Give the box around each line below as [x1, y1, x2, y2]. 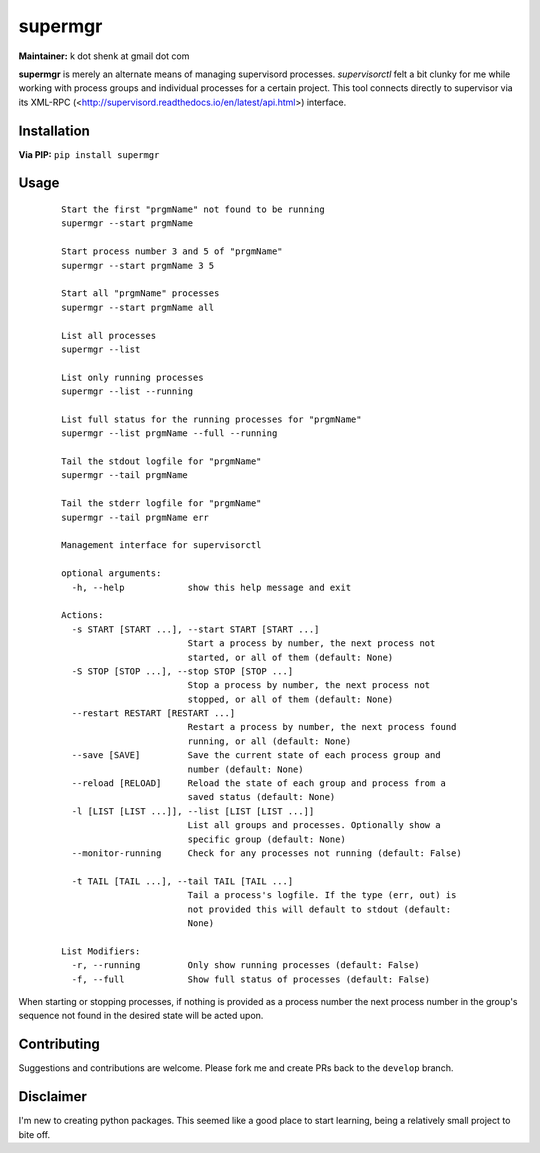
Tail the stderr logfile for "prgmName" [61, 498, 262, 509]
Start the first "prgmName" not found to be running [61, 204, 325, 215]
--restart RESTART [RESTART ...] [71, 708, 236, 719]
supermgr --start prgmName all [61, 301, 215, 313]
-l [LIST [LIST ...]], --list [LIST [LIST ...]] [71, 805, 315, 817]
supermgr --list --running [61, 386, 194, 397]
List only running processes [61, 371, 204, 383]
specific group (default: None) [187, 833, 347, 845]
